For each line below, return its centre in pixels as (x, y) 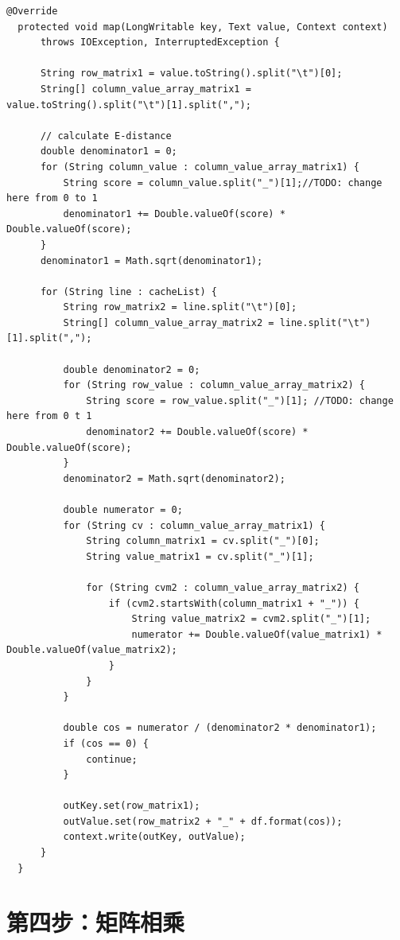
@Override (32, 11)
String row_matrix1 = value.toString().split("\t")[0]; (191, 74)
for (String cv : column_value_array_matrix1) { (194, 525)
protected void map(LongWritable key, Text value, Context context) (203, 27)
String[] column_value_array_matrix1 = (146, 89)
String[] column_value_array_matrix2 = (169, 322)
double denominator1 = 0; (109, 151)
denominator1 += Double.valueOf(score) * (174, 214)
